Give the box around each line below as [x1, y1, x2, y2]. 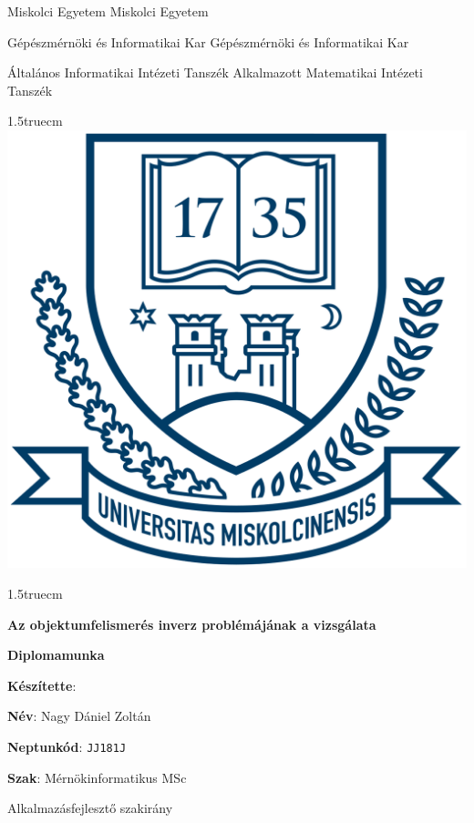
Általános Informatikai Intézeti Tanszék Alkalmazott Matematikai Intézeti [7, 63, 423, 82]
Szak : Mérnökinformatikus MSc [7, 767, 187, 787]
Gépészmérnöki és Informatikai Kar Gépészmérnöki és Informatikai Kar [7, 32, 409, 51]
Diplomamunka [7, 645, 105, 664]
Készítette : [7, 675, 77, 694]
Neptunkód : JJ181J [7, 736, 127, 756]
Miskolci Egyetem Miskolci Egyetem [7, 2, 209, 20]
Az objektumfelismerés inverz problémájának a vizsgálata [7, 614, 376, 633]
